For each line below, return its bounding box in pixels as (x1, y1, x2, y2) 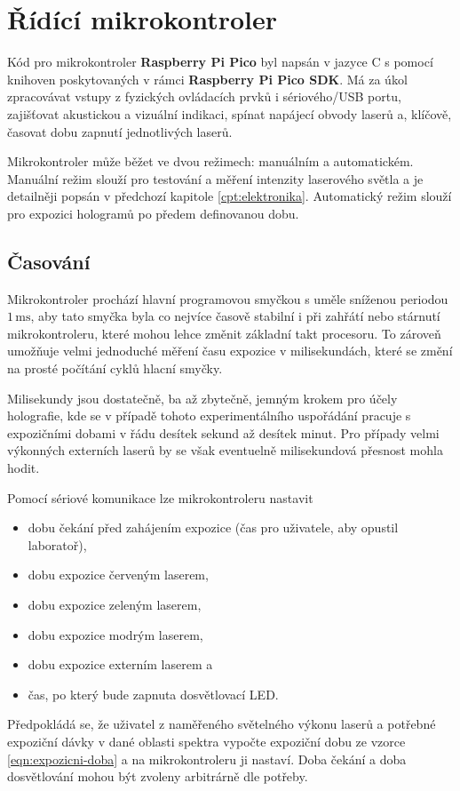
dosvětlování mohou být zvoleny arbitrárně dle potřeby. (7, 767, 308, 786)
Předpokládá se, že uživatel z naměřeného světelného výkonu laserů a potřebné (7, 715, 436, 733)
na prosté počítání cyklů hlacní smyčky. (7, 359, 223, 378)
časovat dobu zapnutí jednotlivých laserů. (7, 122, 233, 140)
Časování (7, 247, 91, 275)
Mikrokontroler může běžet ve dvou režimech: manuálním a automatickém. (7, 152, 414, 171)
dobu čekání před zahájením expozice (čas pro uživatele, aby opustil (28, 518, 399, 537)
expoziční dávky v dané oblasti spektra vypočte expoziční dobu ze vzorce (7, 731, 406, 750)
